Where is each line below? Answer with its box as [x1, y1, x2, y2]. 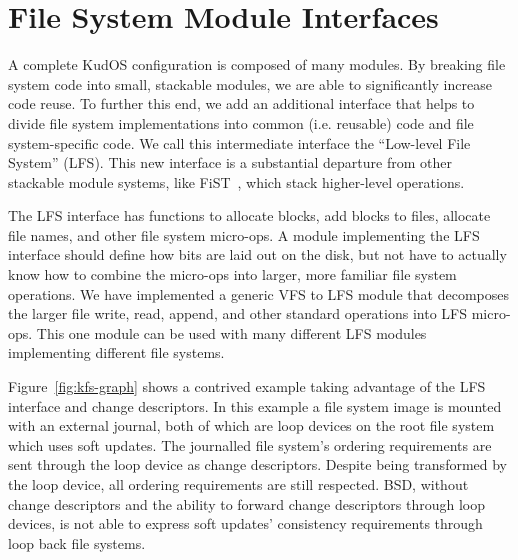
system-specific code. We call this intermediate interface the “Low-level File [8, 132, 471, 153]
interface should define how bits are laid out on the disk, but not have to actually [8, 244, 507, 265]
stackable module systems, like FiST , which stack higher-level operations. [8, 171, 465, 192]
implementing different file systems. [8, 342, 225, 363]
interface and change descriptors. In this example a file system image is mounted [8, 395, 502, 416]
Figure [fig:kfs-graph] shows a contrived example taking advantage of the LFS [8, 376, 486, 397]
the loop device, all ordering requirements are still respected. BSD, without [8, 474, 469, 494]
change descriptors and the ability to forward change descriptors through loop [8, 493, 486, 514]
